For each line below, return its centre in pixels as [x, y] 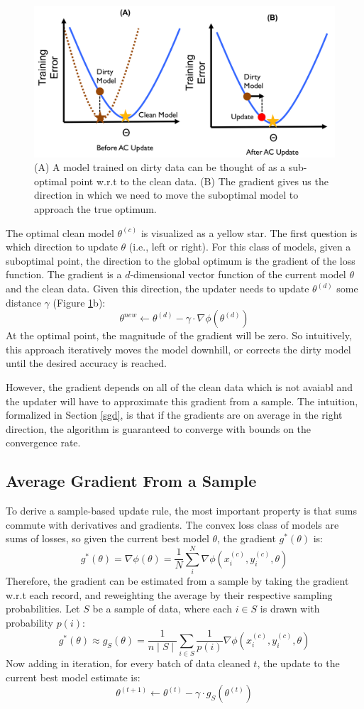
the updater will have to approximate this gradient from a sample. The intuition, [182, 401]
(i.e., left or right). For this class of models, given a [240, 247]
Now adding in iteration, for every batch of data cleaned [128, 663]
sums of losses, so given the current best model [107, 538]
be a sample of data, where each [162, 609]
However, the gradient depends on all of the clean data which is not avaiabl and [180, 386]
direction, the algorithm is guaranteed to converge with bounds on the [159, 428]
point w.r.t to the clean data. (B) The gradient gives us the [199, 181]
